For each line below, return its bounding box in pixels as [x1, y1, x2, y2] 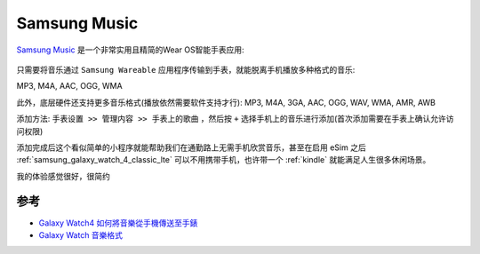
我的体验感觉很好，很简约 [16, 171, 110, 181]
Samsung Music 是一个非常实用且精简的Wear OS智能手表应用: [16, 44, 244, 55]
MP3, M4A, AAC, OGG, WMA [16, 81, 124, 91]
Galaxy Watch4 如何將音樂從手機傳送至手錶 [38, 218, 198, 228]
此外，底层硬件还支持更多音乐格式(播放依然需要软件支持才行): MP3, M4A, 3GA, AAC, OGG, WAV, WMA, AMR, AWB [16, 97, 436, 107]
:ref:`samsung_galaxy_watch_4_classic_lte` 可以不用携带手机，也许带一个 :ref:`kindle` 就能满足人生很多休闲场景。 [16, 155, 431, 165]
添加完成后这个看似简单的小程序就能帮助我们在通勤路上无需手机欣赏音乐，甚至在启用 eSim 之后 [16, 142, 366, 153]
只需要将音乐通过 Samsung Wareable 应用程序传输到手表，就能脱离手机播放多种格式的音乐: [16, 64, 356, 75]
